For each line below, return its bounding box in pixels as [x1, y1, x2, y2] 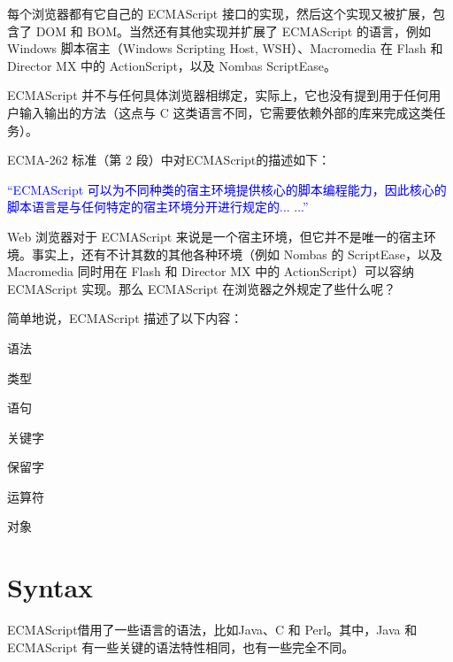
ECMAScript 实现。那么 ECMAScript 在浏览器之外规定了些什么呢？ [7, 279, 396, 297]
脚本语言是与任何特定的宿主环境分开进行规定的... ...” [7, 197, 309, 216]
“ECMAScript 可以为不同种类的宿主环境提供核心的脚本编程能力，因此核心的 [7, 180, 447, 198]
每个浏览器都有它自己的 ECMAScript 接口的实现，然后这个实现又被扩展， [7, 4, 433, 22]
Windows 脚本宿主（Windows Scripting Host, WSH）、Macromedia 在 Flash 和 [7, 39, 443, 58]
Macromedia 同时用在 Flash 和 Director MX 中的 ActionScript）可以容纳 [7, 262, 414, 281]
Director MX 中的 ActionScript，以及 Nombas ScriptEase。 [7, 56, 337, 74]
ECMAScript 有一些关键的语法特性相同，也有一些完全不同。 [7, 637, 355, 656]
